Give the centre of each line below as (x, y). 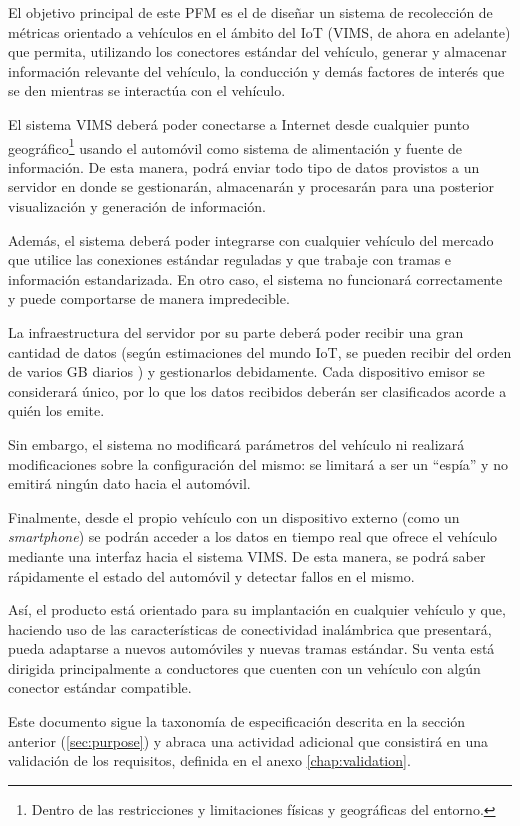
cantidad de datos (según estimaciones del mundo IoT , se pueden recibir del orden (260, 351)
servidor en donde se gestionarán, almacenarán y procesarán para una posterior (251, 186)
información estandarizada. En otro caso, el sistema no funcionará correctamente (255, 278)
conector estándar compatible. (100, 687)
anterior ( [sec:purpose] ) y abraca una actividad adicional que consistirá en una (248, 740)
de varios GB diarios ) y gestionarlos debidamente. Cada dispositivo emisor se (246, 371)
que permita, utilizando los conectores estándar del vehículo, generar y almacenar (257, 51)
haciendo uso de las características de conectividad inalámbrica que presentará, (250, 628)
